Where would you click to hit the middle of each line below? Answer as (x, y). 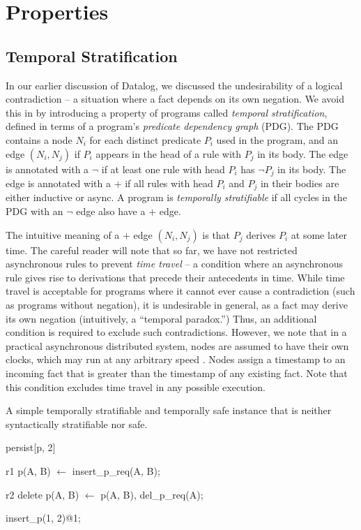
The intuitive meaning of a (63, 234)
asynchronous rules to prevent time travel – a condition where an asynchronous (174, 264)
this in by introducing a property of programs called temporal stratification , (167, 112)
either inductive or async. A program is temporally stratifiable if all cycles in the (176, 197)
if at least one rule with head (163, 169)
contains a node (39, 139)
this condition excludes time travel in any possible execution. (136, 387)
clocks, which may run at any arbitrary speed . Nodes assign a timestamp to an (176, 359)
